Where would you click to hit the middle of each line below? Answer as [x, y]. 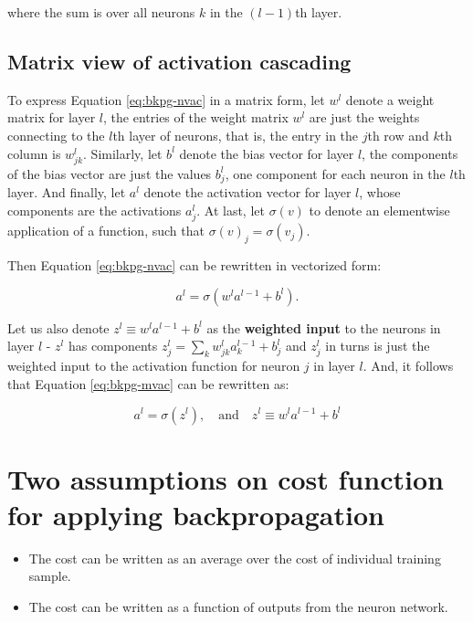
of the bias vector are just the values [110, 173]
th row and [398, 135]
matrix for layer [52, 117]
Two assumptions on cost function [226, 478]
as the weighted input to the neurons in [324, 327]
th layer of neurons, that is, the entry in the [236, 135]
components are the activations [95, 211]
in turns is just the [378, 346]
